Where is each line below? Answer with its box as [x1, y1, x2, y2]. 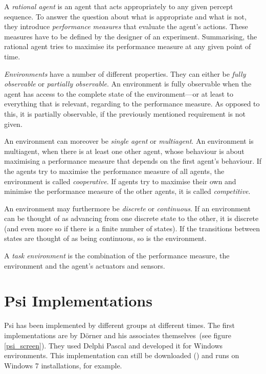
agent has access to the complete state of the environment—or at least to [4, 88, 233, 99]
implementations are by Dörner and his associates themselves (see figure [4, 329, 231, 340]
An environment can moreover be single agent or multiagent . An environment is [4, 136, 254, 146]
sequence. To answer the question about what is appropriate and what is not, [4, 11, 247, 21]
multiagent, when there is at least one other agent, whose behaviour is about [4, 145, 245, 156]
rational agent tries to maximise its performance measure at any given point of [4, 41, 251, 52]
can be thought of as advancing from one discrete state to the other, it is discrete [4, 213, 259, 224]
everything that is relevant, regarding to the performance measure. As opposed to [4, 98, 260, 109]
